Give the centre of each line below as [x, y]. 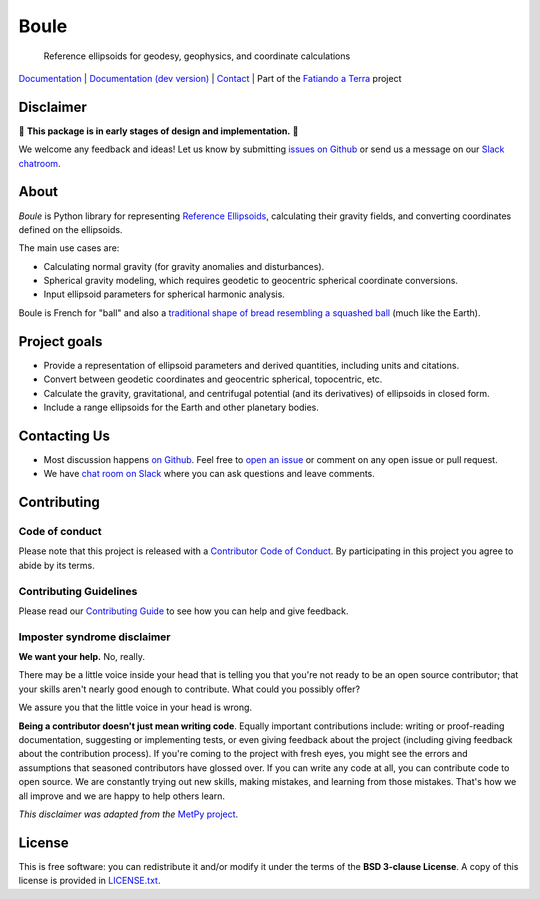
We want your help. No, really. [81, 657]
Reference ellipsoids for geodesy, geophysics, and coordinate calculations [197, 56]
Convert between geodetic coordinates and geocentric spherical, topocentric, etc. [213, 379]
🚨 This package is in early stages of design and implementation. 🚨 [158, 131]
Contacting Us [64, 435]
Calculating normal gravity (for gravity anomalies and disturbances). [184, 266]
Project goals [60, 341]
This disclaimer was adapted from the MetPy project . [128, 814]
